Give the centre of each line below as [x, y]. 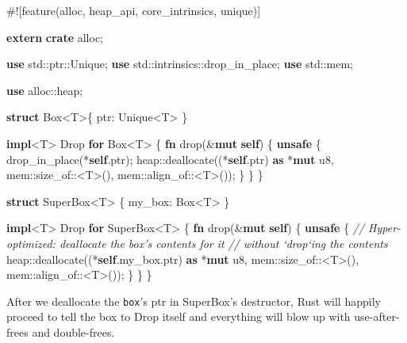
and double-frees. [73, 332]
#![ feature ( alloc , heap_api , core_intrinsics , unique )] [134, 10]
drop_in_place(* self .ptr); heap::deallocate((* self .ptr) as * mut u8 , [170, 159]
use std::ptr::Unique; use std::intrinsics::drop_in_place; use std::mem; [180, 64]
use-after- [377, 316]
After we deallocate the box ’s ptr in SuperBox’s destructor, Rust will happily [194, 301]
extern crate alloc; [55, 37]
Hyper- [385, 228]
